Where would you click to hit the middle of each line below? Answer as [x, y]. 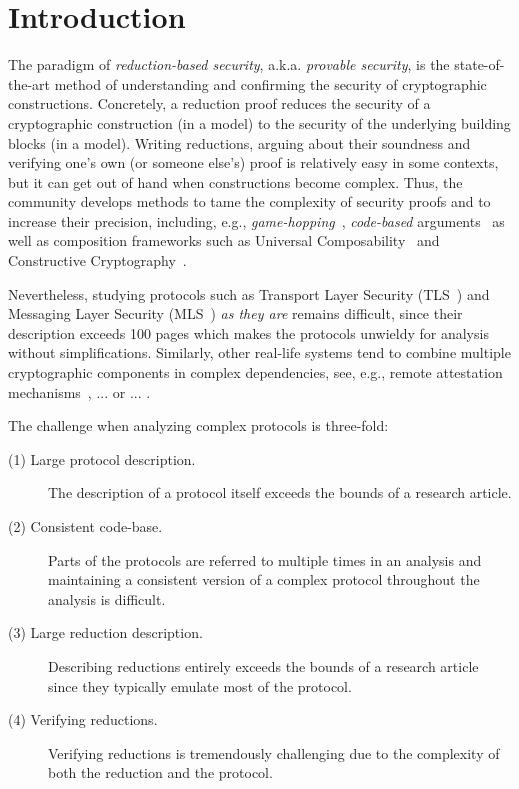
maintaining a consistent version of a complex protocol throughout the [264, 579]
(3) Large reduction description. [105, 632]
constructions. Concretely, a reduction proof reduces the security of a [219, 103]
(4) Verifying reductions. [83, 719]
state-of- [479, 64]
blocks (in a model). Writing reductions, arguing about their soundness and [239, 142]
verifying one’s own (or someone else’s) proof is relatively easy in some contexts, [253, 162]
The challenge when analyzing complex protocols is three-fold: [198, 425]
